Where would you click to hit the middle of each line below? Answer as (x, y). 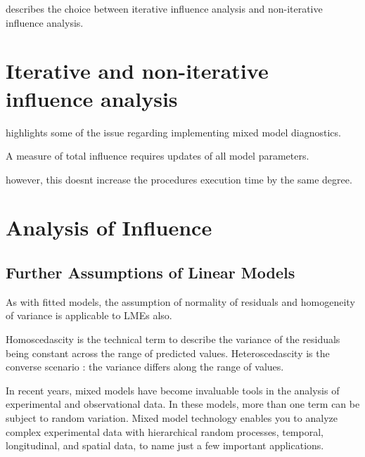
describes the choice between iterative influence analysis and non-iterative (164, 8)
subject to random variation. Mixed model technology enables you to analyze (172, 418)
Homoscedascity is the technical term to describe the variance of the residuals (173, 339)
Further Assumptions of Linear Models (151, 272)
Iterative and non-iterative (137, 71)
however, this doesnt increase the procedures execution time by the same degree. (179, 179)
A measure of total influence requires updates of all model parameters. (158, 156)
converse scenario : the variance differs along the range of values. (145, 367)
